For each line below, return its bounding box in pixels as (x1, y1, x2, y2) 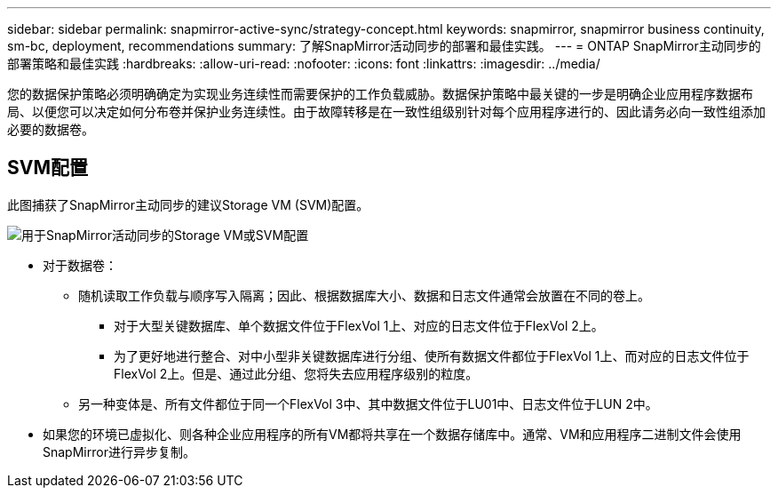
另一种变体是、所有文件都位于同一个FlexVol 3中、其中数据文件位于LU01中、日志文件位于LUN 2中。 (78, 395, 658, 411)
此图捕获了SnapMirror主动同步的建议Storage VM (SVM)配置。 (7, 196, 369, 212)
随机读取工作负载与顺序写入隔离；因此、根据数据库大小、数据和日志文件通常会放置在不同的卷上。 (78, 287, 650, 303)
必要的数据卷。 (7, 122, 94, 137)
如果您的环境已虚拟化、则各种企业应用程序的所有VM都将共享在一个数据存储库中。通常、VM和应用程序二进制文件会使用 (43, 426, 742, 442)
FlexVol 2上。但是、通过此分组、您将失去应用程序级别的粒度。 (114, 365, 479, 381)
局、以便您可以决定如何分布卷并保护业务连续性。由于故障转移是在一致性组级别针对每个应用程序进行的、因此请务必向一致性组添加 (7, 104, 766, 119)
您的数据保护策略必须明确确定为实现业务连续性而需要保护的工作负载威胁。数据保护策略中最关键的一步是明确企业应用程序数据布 (7, 86, 753, 101)
